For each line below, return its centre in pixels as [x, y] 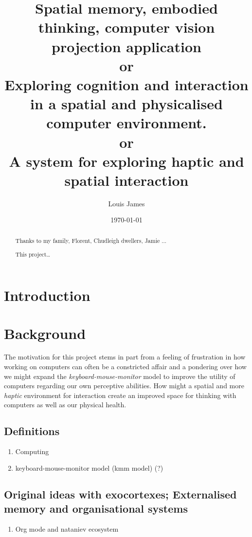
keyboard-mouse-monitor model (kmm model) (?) [89, 467]
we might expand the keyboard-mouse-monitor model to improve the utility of [120, 376]
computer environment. [126, 123]
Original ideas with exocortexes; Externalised [120, 494]
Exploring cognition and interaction [126, 84]
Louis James [126, 203]
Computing [32, 451]
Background [45, 333]
